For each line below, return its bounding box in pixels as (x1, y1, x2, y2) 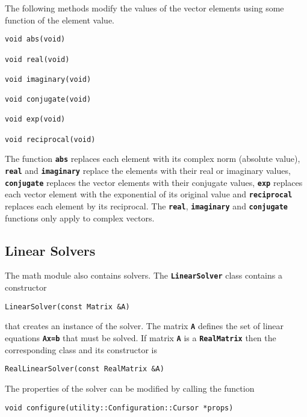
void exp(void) (5, 115, 66, 124)
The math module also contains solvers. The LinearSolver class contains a (5, 269, 282, 282)
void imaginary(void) (5, 75, 91, 84)
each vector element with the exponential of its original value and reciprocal (5, 188, 293, 200)
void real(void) (5, 55, 70, 64)
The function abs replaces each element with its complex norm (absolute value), (5, 152, 300, 165)
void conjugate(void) (5, 95, 91, 104)
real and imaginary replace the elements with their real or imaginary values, (5, 164, 291, 177)
